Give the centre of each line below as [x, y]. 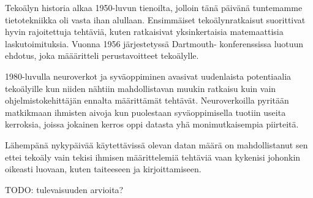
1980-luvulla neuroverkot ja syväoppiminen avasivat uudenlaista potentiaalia [148, 76]
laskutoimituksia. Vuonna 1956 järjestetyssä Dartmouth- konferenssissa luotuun [154, 43]
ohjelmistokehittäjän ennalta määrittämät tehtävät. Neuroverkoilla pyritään [147, 100]
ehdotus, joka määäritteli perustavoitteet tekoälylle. [102, 55]
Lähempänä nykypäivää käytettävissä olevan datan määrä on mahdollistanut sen [156, 144]
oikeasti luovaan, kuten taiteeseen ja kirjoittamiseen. [103, 169]
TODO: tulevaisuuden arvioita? [64, 189]
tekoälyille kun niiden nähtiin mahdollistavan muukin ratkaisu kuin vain [141, 88]
